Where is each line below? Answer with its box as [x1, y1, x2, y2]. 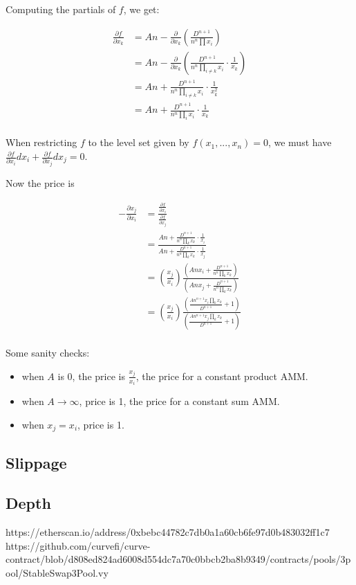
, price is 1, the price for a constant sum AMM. [79, 394, 280, 408]
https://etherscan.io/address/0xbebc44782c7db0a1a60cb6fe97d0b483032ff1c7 [6, 525, 330, 539]
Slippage [6, 451, 67, 473]
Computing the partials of [6, 2, 116, 16]
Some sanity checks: [6, 345, 90, 360]
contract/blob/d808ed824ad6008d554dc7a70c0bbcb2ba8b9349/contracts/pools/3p [6, 552, 351, 566]
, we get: [123, 2, 160, 16]
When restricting [6, 135, 77, 150]
